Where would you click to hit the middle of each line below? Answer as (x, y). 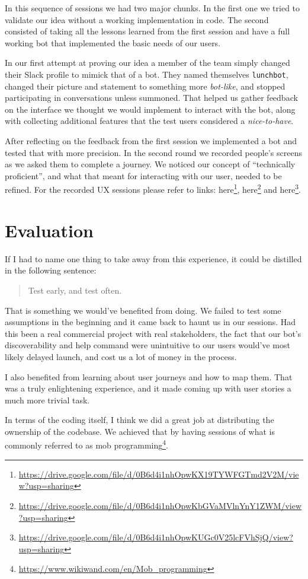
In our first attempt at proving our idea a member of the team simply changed (147, 63)
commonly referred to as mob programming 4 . (87, 444)
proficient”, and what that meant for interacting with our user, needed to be (143, 175)
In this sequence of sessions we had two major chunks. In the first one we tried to (153, 8)
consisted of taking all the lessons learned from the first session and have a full (147, 31)
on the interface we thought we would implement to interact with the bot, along (150, 109)
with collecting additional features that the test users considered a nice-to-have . (149, 121)
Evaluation (49, 230)
